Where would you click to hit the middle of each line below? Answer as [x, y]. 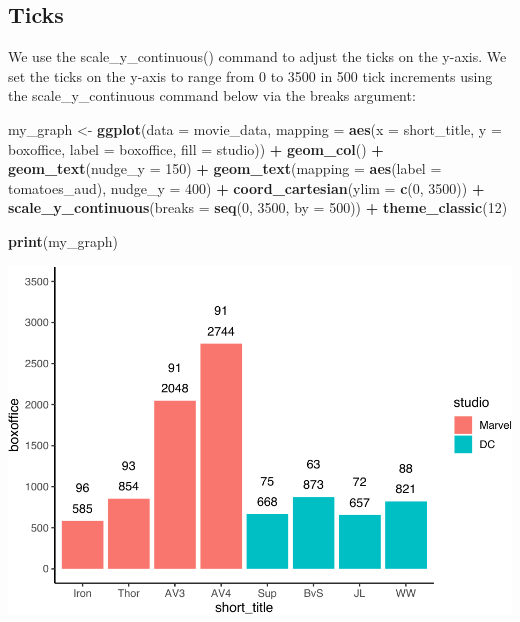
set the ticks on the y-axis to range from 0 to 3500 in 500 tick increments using [250, 75]
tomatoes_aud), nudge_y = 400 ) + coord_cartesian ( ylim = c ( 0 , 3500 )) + [246, 187]
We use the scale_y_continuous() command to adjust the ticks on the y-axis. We [257, 56]
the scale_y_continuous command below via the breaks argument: [212, 95]
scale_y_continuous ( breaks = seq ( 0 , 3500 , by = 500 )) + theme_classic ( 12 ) [258, 207]
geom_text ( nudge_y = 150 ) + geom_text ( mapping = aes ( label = [225, 168]
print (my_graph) [63, 240]
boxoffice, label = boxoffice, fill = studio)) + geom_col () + [196, 148]
